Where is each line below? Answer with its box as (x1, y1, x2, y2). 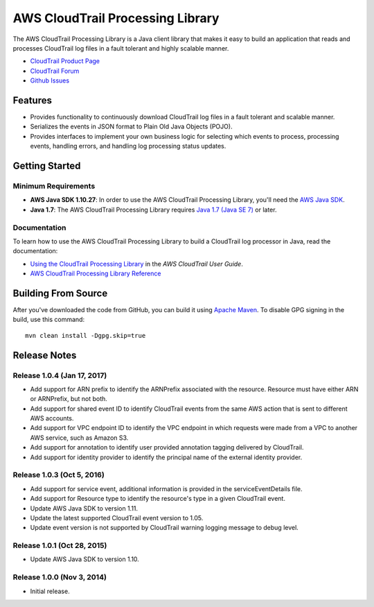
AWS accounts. (30, 414, 74, 422)
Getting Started (12, 160, 81, 171)
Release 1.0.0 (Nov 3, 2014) (12, 572, 107, 582)
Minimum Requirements (12, 181, 96, 191)
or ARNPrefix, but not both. (30, 395, 107, 403)
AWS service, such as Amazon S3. (30, 434, 129, 442)
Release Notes (12, 349, 77, 361)
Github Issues (30, 76, 69, 85)
